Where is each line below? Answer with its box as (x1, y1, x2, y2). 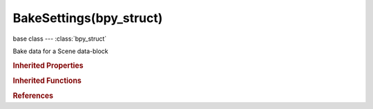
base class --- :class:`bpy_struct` (12, 34, 107, 43)
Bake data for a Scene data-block (12, 47, 108, 55)
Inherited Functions (12, 76, 82, 86)
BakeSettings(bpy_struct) (12, 10, 163, 26)
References (12, 91, 54, 101)
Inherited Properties (12, 61, 84, 70)
